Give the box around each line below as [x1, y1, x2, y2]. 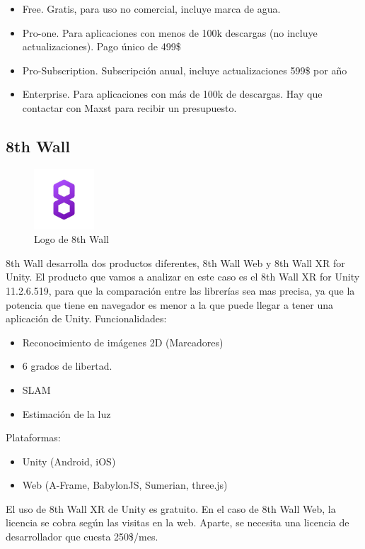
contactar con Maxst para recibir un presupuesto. [22, 100, 237, 115]
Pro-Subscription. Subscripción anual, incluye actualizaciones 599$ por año [22, 62, 347, 77]
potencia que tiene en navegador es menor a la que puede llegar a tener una [6, 297, 333, 312]
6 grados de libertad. [22, 358, 112, 373]
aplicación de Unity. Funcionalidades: [6, 311, 167, 326]
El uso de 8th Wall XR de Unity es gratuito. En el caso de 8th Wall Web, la [6, 501, 336, 516]
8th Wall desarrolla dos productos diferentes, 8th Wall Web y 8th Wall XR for [6, 255, 345, 270]
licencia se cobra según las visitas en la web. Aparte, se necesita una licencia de [6, 515, 349, 530]
